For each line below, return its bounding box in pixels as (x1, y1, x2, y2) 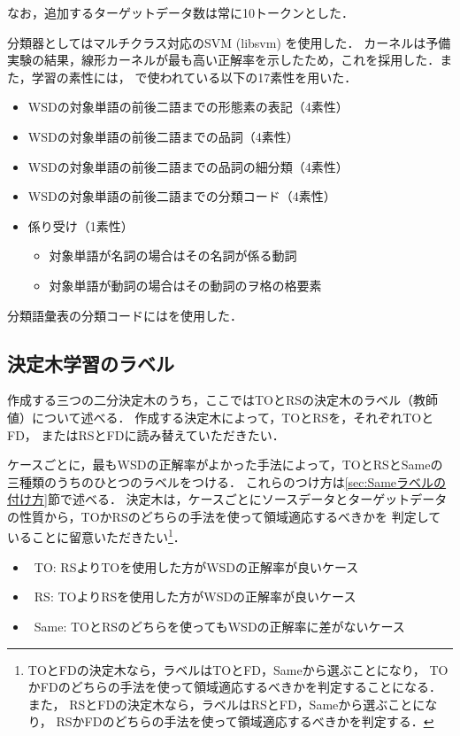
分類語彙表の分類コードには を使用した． (7, 306, 242, 324)
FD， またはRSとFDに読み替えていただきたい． (7, 425, 285, 444)
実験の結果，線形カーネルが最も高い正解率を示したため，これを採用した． (7, 50, 441, 69)
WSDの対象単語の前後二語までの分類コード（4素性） (27, 187, 336, 205)
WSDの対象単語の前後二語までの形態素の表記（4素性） (27, 97, 349, 116)
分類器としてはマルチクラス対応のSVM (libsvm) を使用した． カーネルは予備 (7, 33, 451, 51)
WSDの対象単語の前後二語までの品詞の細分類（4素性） (27, 157, 349, 175)
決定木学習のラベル (7, 349, 174, 376)
